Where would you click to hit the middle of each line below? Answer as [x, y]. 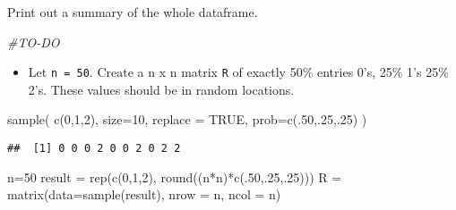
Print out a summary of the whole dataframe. [133, 12]
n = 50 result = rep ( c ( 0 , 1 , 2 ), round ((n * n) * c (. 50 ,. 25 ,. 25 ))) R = [175, 176]
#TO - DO [34, 42]
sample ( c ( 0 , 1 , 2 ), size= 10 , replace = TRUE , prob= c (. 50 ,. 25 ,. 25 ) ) [187, 119]
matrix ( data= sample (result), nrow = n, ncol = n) [144, 194]
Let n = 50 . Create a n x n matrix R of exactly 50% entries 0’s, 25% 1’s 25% [238, 72]
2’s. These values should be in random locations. [161, 89]
